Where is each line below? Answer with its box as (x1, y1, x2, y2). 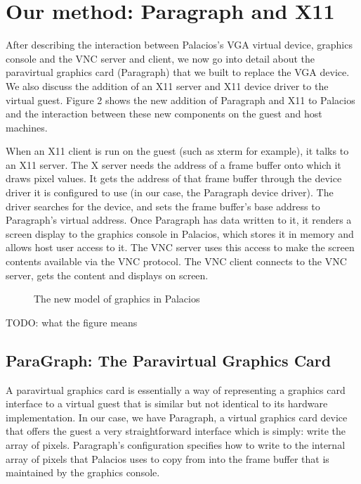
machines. (6, 120, 48, 134)
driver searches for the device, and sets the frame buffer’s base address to (6, 198, 320, 213)
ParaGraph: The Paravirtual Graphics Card (6, 349, 332, 371)
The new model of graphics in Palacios (34, 291, 200, 306)
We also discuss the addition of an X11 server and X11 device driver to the (6, 78, 329, 93)
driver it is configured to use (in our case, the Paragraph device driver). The (6, 185, 334, 200)
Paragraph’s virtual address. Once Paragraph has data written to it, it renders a (6, 212, 352, 227)
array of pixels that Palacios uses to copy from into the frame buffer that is (6, 451, 329, 466)
